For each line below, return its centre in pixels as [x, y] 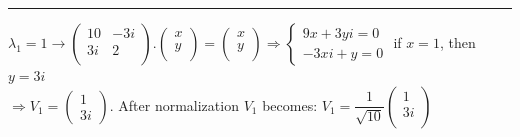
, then [457, 42]
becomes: [290, 104]
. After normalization [174, 104]
